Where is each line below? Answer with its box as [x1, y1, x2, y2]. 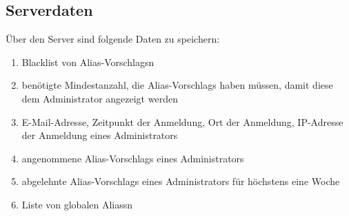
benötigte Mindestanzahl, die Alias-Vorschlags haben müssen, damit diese [21, 78, 333, 92]
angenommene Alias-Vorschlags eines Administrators [21, 151, 244, 165]
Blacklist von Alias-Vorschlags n [21, 54, 154, 69]
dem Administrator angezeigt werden [21, 91, 178, 105]
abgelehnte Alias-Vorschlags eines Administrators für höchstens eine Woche [21, 174, 340, 188]
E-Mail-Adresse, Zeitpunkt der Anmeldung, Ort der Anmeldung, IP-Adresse [21, 114, 343, 129]
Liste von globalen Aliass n [21, 197, 133, 211]
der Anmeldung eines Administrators [21, 128, 178, 142]
